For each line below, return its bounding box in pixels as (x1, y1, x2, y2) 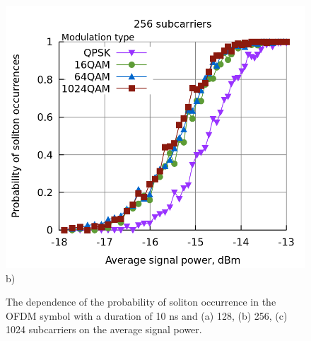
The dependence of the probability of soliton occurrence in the (6, 294, 276, 309)
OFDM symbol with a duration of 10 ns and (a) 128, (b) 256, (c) (6, 308, 288, 323)
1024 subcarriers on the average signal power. (6, 322, 202, 337)
